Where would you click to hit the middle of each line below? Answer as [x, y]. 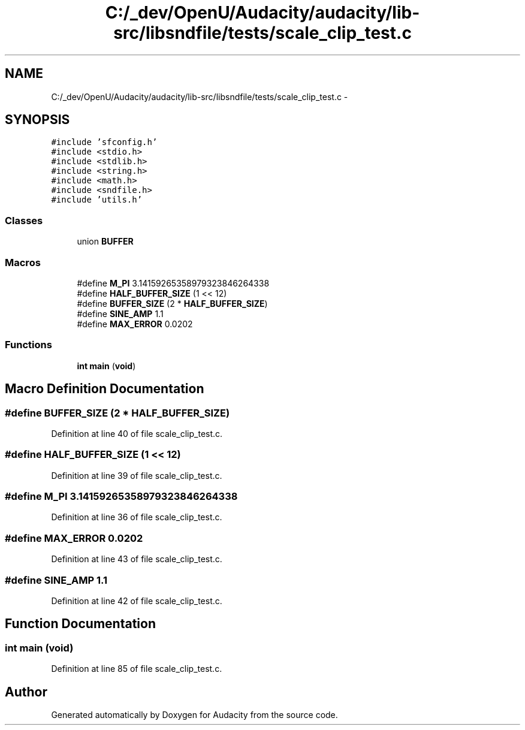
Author [26, 692]
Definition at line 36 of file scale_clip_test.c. [137, 517]
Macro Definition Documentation [105, 389]
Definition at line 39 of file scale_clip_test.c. [137, 475]
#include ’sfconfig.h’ [104, 142]
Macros [23, 262]
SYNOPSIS [37, 120]
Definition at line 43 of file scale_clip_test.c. [137, 559]
